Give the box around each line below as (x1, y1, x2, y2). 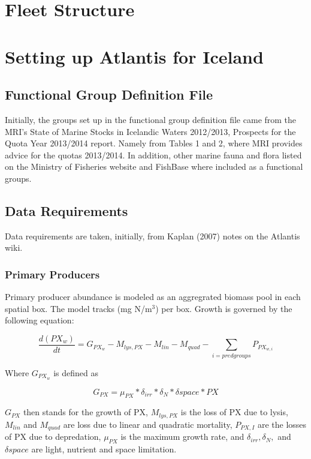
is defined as (53, 366, 99, 379)
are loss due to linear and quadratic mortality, (63, 418, 233, 430)
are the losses (257, 418, 307, 430)
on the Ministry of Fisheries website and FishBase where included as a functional (5, 160, 303, 173)
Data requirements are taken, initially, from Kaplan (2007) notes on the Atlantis (5, 229, 300, 242)
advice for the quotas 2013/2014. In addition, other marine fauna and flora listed (5, 148, 302, 161)
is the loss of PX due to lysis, (180, 406, 288, 418)
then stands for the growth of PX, (23, 406, 148, 418)
